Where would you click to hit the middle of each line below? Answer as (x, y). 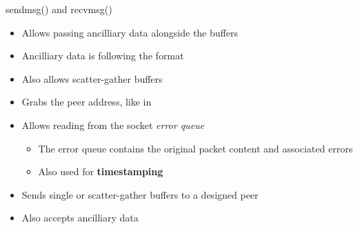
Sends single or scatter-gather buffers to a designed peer (140, 194)
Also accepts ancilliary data (80, 218)
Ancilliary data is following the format (103, 56)
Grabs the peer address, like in (87, 102)
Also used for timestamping (101, 171)
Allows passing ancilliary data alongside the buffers (130, 32)
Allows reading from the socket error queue (113, 125)
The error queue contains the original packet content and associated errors (196, 148)
